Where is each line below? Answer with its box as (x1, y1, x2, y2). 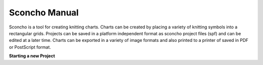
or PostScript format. (9, 44, 51, 50)
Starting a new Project (9, 53, 56, 59)
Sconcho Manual (9, 7, 79, 18)
